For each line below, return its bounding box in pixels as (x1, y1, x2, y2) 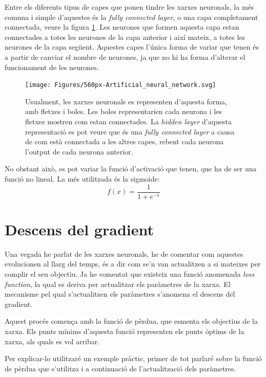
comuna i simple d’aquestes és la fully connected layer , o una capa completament (5, 11, 258, 22)
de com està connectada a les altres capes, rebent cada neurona (25, 136, 224, 147)
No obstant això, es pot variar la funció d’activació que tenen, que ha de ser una (5, 163, 257, 174)
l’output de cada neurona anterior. (25, 146, 133, 157)
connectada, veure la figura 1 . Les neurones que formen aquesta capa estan (5, 21, 239, 32)
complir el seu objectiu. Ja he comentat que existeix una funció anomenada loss (5, 268, 255, 279)
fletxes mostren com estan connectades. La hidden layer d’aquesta (25, 116, 232, 126)
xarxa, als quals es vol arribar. (5, 336, 100, 346)
